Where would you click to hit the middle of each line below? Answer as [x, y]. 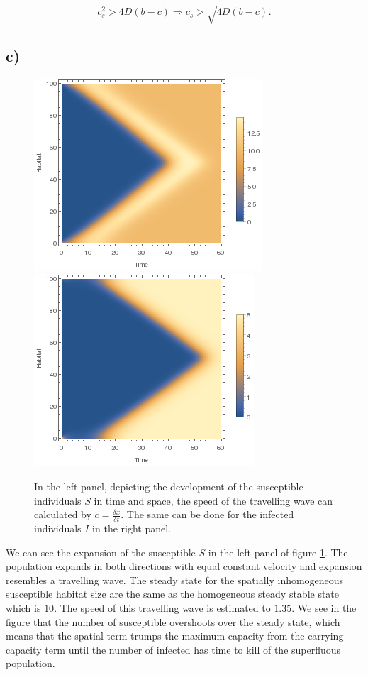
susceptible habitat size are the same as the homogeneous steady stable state [173, 594]
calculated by [63, 514]
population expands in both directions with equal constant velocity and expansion [184, 566]
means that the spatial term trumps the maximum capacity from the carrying [175, 636]
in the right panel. [132, 528]
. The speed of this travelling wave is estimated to [162, 607]
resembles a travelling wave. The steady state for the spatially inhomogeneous [175, 580]
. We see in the [324, 607]
